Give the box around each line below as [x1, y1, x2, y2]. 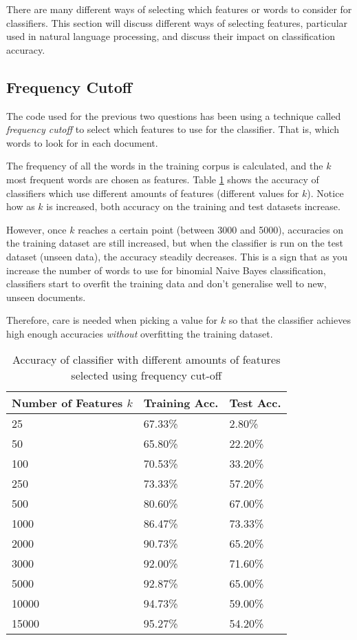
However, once [6, 222, 67, 236]
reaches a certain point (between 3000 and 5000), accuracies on [78, 222, 344, 236]
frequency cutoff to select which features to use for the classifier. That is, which [6, 122, 339, 136]
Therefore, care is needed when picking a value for [6, 313, 218, 327]
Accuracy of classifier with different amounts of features [12, 351, 281, 368]
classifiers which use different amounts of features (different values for [6, 185, 299, 200]
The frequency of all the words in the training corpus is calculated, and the [6, 158, 323, 173]
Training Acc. [143, 395, 219, 411]
